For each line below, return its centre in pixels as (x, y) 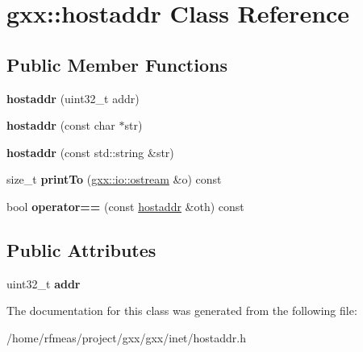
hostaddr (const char (61, 125)
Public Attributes (81, 249)
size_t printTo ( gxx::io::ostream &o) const (114, 179)
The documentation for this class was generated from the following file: (182, 311)
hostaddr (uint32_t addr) (73, 98)
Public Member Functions (117, 64)
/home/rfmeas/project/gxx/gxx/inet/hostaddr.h (127, 337)
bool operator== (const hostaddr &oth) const (125, 206)
